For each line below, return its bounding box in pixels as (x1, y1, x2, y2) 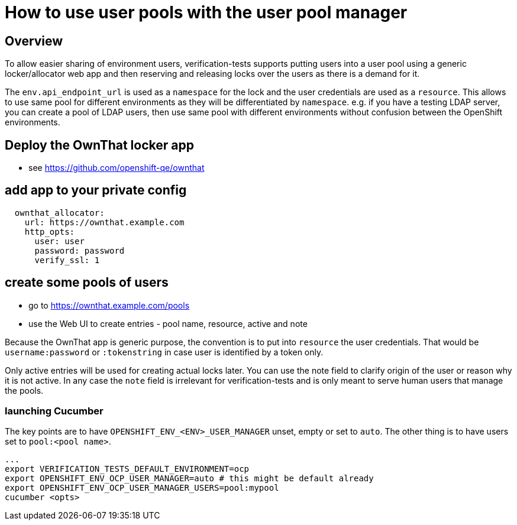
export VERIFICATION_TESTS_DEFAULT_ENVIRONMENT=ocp (5, 464, 250, 474)
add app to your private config (5, 183, 187, 198)
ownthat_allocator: (14, 208, 105, 218)
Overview (5, 33, 63, 48)
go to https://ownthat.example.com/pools (28, 300, 190, 310)
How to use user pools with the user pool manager (5, 2, 408, 22)
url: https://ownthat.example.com (24, 217, 185, 227)
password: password (34, 245, 125, 255)
